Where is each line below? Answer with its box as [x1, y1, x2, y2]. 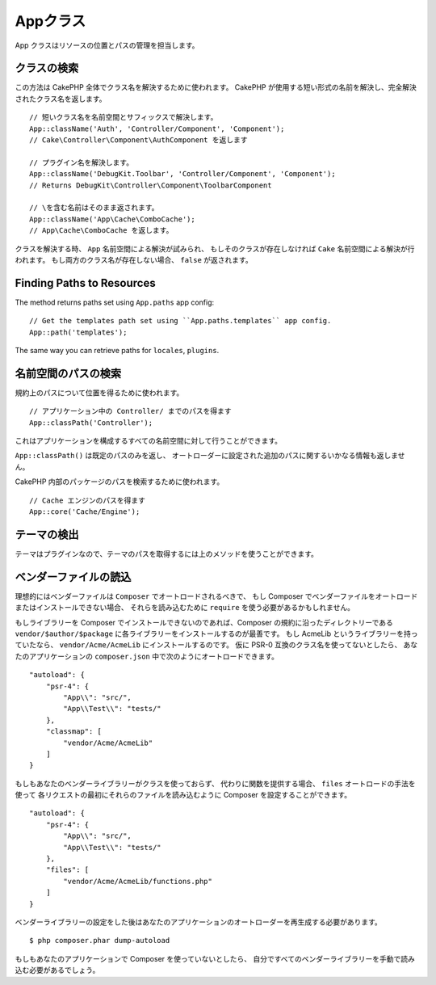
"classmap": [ [45, 727, 103, 736]
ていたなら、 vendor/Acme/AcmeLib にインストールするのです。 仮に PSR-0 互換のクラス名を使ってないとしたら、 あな [15, 640, 418, 650]
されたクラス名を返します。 [15, 94, 107, 103]
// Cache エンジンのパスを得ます [29, 495, 145, 505]
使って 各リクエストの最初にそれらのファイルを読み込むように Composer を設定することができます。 [15, 790, 352, 800]
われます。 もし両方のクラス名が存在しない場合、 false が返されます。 [15, 255, 254, 264]
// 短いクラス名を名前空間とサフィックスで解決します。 [29, 113, 218, 122]
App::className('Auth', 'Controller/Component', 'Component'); [29, 124, 285, 133]
